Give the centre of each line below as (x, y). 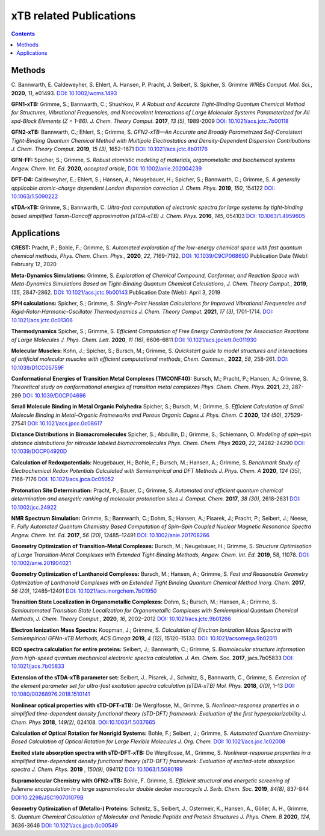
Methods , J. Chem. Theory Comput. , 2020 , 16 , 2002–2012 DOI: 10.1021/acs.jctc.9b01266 (121, 619)
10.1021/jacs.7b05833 (38, 666)
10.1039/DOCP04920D (39, 451)
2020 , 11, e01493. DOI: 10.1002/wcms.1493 (64, 93)
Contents (23, 34)
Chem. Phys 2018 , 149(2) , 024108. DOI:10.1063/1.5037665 (83, 722)
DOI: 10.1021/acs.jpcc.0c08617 (65, 423)
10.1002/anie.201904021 (41, 563)
